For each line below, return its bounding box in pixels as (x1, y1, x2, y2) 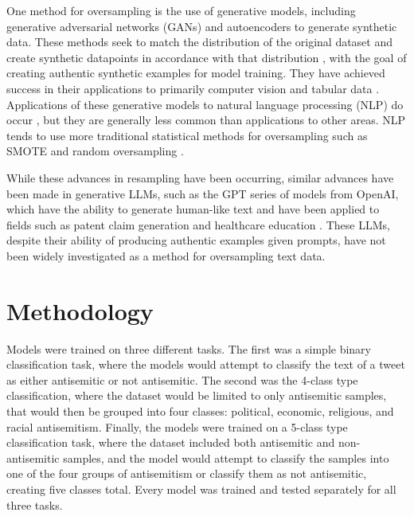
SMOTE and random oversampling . (6, 143, 184, 159)
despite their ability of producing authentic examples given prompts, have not (6, 232, 386, 248)
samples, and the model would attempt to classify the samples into (63, 449, 389, 466)
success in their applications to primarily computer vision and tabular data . (6, 80, 380, 96)
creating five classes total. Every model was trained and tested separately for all (6, 480, 396, 497)
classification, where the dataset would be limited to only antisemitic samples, (6, 387, 387, 404)
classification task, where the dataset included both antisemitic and (6, 434, 335, 451)
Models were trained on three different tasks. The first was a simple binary (6, 340, 371, 357)
